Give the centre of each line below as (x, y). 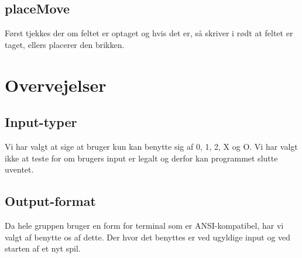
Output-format (50, 201)
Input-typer (41, 122)
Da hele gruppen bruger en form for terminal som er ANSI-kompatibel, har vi (144, 225)
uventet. (19, 169)
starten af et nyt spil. (43, 248)
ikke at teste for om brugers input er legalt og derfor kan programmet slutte (141, 158)
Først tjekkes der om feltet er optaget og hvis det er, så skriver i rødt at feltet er (149, 33)
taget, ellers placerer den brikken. (65, 44)
